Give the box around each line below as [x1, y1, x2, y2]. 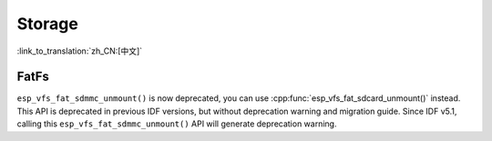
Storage [16, 14, 79, 34]
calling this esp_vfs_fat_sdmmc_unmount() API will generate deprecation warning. [16, 118, 337, 129]
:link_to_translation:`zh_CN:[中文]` [16, 45, 143, 56]
